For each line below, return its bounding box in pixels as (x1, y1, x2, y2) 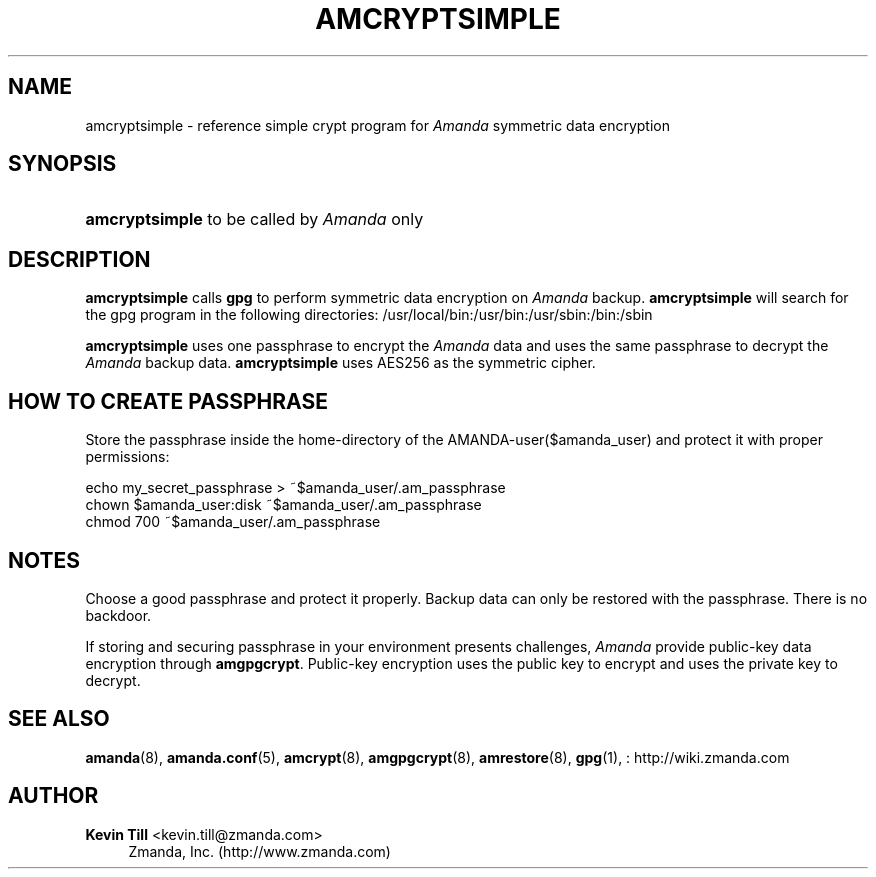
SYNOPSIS (8, 151, 117, 177)
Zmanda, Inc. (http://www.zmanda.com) (128, 842, 391, 860)
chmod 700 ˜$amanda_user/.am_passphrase (85, 513, 381, 531)
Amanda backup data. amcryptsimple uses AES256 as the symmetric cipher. (85, 354, 596, 372)
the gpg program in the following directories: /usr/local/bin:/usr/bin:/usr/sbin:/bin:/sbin (85, 306, 653, 324)
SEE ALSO (8, 706, 110, 732)
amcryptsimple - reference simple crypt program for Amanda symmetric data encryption (85, 116, 670, 134)
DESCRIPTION (8, 246, 151, 272)
